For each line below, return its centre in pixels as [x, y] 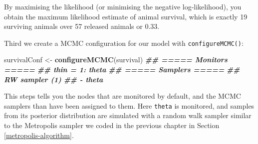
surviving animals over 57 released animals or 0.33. [82, 26]
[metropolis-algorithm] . [39, 135]
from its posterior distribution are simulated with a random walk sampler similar [128, 115]
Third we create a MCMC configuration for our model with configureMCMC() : [124, 43]
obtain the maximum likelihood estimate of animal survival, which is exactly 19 [126, 16]
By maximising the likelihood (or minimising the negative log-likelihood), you [123, 6]
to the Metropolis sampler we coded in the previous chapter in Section [112, 125]
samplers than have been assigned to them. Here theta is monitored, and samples [129, 105]
